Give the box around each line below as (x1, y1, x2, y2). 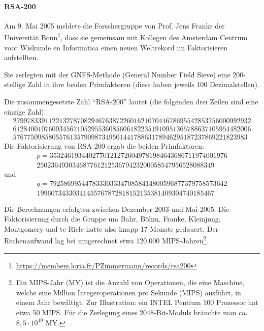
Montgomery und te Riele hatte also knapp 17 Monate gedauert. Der (4, 223, 219, 234)
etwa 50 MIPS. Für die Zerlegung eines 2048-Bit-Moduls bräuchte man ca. (16, 307, 248, 318)
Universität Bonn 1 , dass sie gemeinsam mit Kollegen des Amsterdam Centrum (4, 31, 248, 43)
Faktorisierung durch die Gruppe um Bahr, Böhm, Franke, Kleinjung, (4, 213, 221, 224)
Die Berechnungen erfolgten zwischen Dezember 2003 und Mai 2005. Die (4, 203, 229, 214)
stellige (4, 79, 26, 90)
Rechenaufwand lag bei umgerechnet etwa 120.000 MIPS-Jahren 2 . (4, 234, 209, 246)
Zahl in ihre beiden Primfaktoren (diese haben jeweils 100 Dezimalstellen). (27, 79, 259, 90)
